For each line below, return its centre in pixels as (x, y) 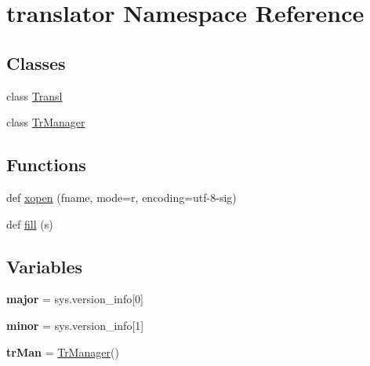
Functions (46, 165)
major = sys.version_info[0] (75, 299)
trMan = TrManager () (63, 351)
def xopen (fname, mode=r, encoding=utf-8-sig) (122, 197)
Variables (45, 266)
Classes (36, 62)
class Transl (34, 95)
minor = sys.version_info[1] (75, 325)
